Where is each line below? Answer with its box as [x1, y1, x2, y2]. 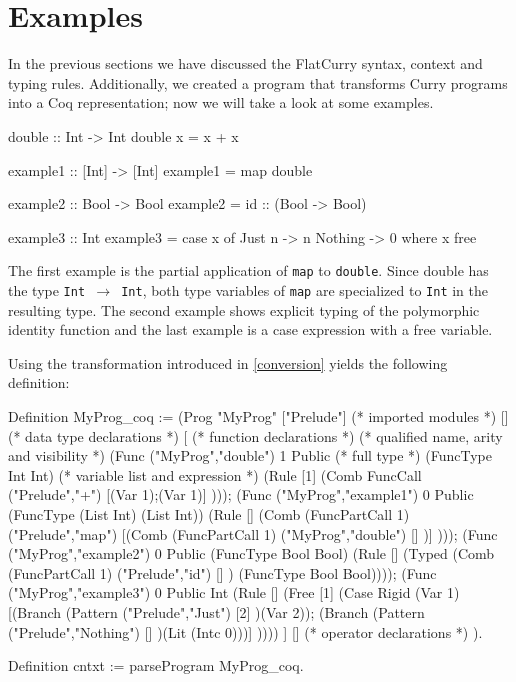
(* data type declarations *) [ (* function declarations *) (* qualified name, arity [8, 425, 503, 446]
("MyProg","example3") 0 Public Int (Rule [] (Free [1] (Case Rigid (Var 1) [8, 582, 460, 603]
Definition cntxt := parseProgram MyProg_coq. [8, 655, 304, 676]
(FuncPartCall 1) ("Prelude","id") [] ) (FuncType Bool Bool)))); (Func [8, 562, 437, 583]
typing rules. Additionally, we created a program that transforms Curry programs [8, 72, 508, 93]
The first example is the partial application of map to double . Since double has [8, 260, 489, 281]
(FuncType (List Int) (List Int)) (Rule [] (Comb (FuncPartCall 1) [8, 503, 410, 524]
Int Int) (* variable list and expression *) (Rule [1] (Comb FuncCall [8, 464, 422, 485]
